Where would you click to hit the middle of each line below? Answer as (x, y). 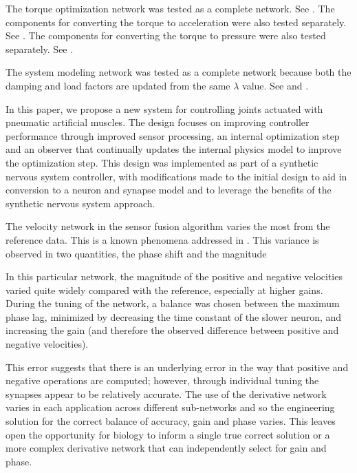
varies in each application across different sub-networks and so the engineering (170, 407)
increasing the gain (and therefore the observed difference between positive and (172, 330)
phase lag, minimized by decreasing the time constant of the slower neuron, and (174, 316)
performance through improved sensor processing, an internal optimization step (173, 135)
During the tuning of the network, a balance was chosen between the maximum (173, 303)
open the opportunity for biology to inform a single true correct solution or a (168, 434)
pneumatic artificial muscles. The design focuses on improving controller (158, 122)
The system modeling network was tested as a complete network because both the (178, 72)
